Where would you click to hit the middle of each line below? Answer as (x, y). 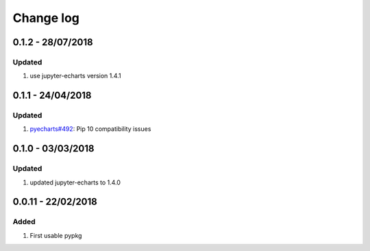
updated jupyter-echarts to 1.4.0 (75, 182)
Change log (46, 18)
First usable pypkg (56, 235)
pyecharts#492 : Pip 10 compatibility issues (90, 129)
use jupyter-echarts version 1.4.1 (75, 76)
